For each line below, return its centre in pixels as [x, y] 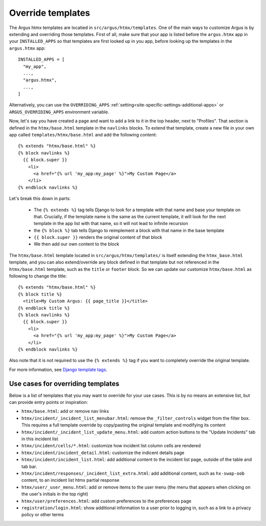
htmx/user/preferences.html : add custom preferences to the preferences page [106, 501]
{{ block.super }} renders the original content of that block [98, 237]
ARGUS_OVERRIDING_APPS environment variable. [59, 112]
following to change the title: [38, 276]
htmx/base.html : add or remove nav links [65, 411]
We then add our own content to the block [76, 244]
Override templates [50, 13]
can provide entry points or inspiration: [49, 402]
